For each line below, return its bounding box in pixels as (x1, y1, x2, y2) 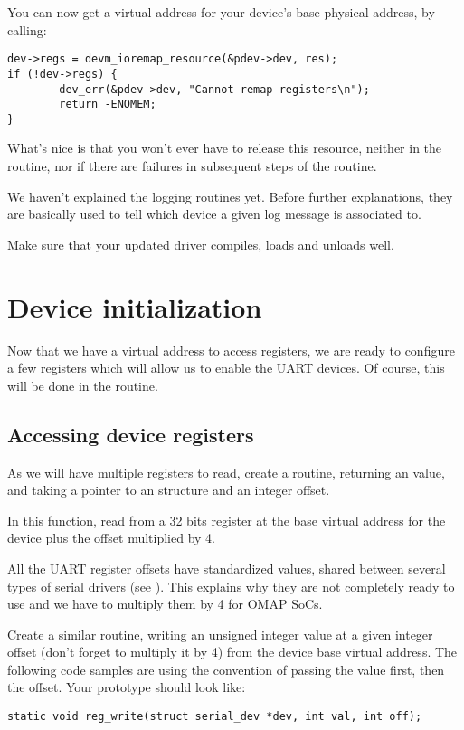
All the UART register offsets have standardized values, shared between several (7, 558, 446, 577)
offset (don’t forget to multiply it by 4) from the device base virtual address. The (7, 642, 458, 661)
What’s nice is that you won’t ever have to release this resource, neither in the (7, 138, 442, 157)
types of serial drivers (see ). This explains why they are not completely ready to (7, 576, 455, 595)
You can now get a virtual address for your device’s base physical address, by (7, 3, 435, 21)
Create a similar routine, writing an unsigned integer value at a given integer (7, 624, 433, 643)
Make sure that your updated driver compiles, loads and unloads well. (7, 234, 394, 253)
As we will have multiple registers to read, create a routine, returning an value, (7, 462, 445, 481)
